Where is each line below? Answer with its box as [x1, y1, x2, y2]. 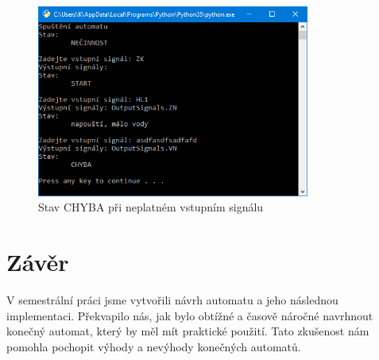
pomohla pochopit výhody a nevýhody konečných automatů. [6, 338, 301, 354]
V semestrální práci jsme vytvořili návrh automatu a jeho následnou [6, 292, 338, 308]
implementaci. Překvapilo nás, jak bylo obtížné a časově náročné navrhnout [6, 307, 373, 323]
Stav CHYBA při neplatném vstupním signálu [38, 199, 264, 215]
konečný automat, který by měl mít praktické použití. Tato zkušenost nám [6, 323, 369, 339]
